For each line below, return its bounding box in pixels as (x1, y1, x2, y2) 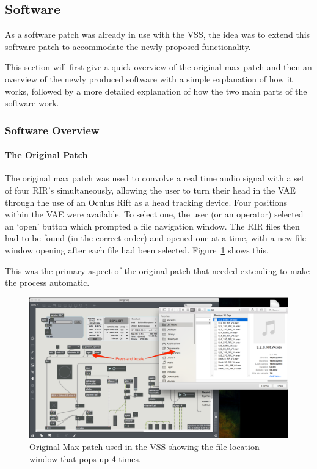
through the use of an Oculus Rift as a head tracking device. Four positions (5, 195, 288, 208)
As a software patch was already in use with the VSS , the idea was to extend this (5, 28, 310, 41)
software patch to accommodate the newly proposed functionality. (5, 40, 251, 53)
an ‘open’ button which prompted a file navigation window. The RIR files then (5, 219, 300, 232)
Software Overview (5, 122, 100, 137)
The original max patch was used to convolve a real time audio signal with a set (5, 172, 305, 184)
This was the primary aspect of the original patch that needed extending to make (5, 264, 310, 277)
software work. (5, 96, 59, 109)
